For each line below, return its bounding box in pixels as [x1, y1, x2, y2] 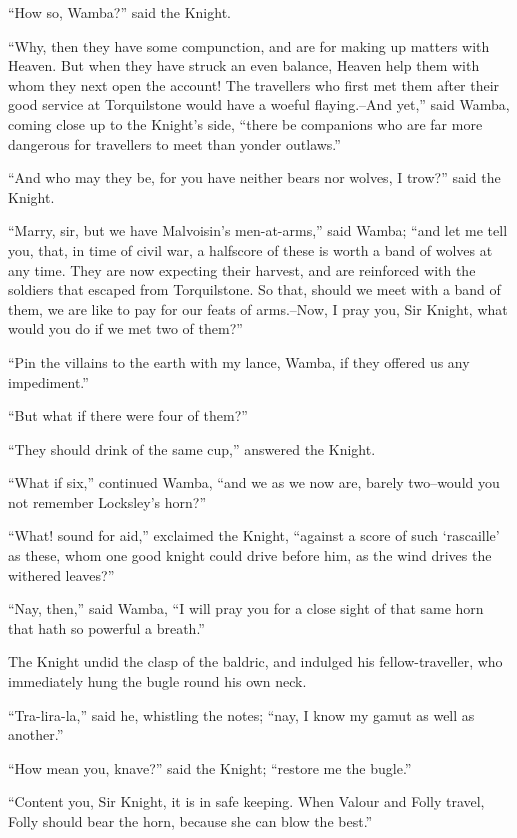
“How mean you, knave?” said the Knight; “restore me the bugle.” [8, 757, 412, 778]
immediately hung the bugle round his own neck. [8, 671, 307, 692]
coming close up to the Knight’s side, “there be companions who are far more [8, 113, 483, 134]
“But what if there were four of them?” [8, 405, 248, 426]
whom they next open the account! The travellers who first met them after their [8, 74, 500, 95]
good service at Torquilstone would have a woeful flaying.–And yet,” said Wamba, [8, 94, 510, 115]
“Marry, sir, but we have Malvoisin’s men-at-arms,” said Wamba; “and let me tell [8, 220, 508, 241]
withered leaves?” [8, 564, 115, 585]
